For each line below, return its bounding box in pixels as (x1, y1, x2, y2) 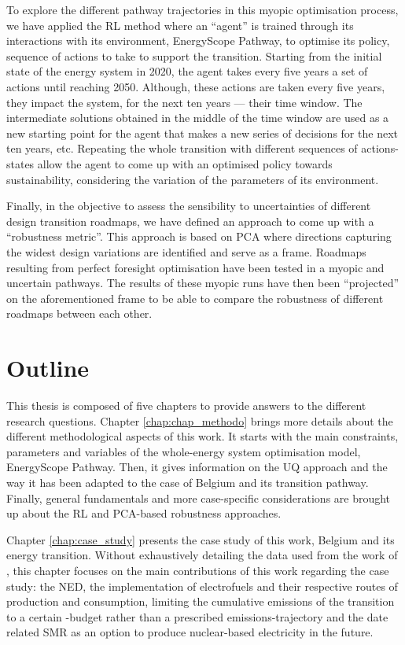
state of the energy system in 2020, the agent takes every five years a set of (6, 63, 368, 79)
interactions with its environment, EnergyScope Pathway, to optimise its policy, (6, 32, 390, 49)
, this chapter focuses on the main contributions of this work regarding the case (6, 562, 389, 578)
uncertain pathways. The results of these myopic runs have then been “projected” (6, 275, 399, 291)
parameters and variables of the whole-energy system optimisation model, (6, 443, 361, 459)
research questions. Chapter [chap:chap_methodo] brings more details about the (6, 412, 393, 429)
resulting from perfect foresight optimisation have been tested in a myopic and (6, 259, 385, 275)
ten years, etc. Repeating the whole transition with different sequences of (6, 140, 358, 157)
